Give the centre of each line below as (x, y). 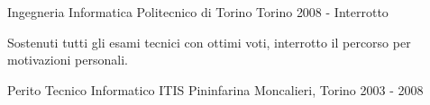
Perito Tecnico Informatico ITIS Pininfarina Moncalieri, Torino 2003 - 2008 (215, 89)
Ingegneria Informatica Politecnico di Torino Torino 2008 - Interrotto (198, 12)
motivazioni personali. (68, 60)
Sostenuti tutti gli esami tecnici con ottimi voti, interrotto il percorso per (209, 42)
